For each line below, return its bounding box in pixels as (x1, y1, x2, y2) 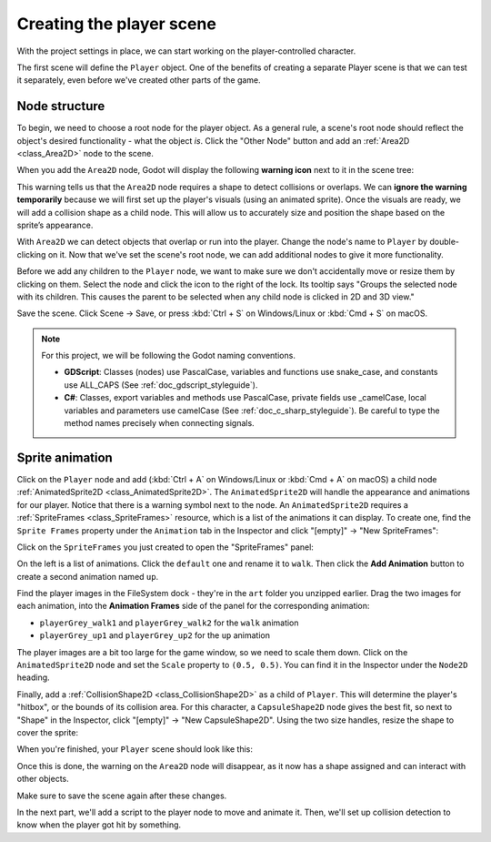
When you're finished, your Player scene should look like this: (16, 744, 254, 755)
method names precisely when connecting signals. (64, 418, 255, 429)
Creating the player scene (16, 14, 217, 34)
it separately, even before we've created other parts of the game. (16, 75, 261, 86)
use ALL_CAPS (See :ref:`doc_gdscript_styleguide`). (64, 379, 258, 391)
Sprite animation (16, 450, 113, 465)
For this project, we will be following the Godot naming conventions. (41, 350, 296, 361)
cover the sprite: (16, 726, 79, 737)
